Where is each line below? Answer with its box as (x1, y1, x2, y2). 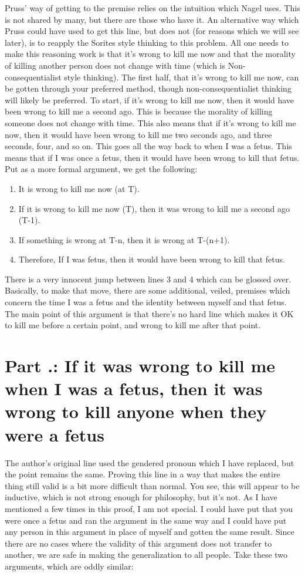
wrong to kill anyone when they (5, 399, 267, 423)
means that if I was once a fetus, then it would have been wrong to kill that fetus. (5, 151, 300, 163)
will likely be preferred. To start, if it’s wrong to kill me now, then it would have (5, 93, 294, 106)
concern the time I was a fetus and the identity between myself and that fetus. (5, 296, 287, 308)
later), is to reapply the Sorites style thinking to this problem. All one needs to (5, 36, 289, 48)
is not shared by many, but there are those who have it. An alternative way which (5, 13, 299, 25)
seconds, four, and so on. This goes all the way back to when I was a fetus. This (5, 140, 292, 152)
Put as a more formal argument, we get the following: (5, 163, 198, 175)
